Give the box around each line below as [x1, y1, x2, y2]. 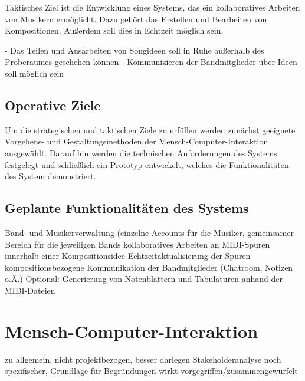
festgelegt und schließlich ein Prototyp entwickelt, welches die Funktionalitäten [5, 158, 289, 170]
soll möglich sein [5, 67, 64, 79]
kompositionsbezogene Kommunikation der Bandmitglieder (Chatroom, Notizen [5, 261, 293, 273]
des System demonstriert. [5, 170, 96, 182]
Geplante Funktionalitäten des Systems [5, 199, 249, 217]
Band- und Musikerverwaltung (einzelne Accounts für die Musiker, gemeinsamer [5, 226, 294, 238]
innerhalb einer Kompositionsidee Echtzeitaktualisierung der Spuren [5, 249, 251, 262]
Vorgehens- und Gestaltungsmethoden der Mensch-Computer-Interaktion [5, 135, 268, 147]
